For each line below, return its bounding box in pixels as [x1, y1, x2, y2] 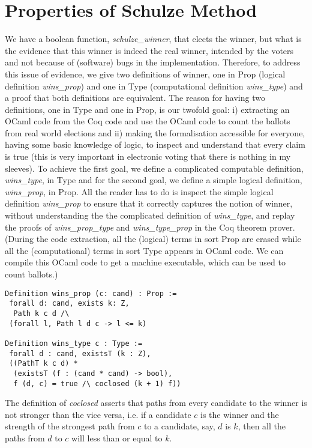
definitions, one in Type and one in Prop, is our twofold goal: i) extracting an [5, 103, 290, 115]
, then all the [238, 420, 286, 432]
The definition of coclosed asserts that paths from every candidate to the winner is [5, 396, 307, 409]
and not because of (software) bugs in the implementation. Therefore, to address [5, 56, 301, 68]
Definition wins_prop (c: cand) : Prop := [5, 289, 177, 298]
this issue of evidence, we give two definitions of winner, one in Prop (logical [5, 67, 286, 80]
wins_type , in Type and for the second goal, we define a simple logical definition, [5, 174, 302, 186]
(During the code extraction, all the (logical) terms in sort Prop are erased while [5, 232, 301, 245]
